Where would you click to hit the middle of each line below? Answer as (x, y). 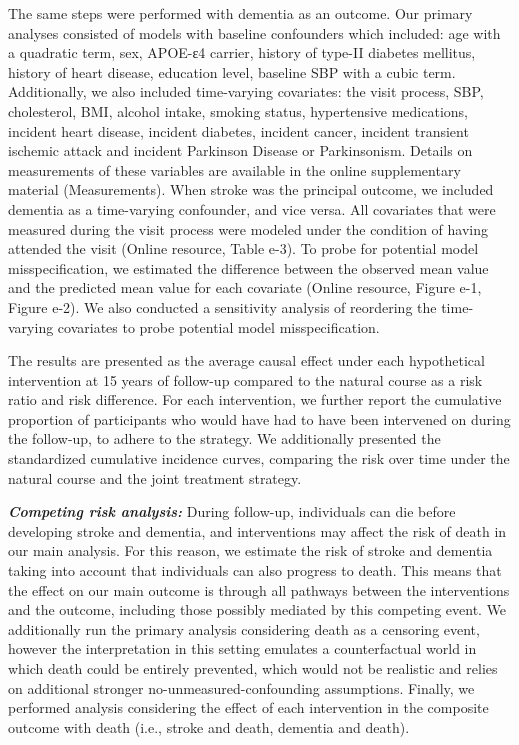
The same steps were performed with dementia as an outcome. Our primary (240, 13)
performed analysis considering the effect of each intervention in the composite (248, 707)
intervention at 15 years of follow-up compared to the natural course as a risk (245, 379)
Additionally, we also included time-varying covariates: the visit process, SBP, (246, 91)
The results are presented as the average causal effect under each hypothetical (246, 360)
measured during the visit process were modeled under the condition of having (248, 228)
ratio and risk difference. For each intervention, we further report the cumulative (255, 399)
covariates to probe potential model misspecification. (218, 326)
